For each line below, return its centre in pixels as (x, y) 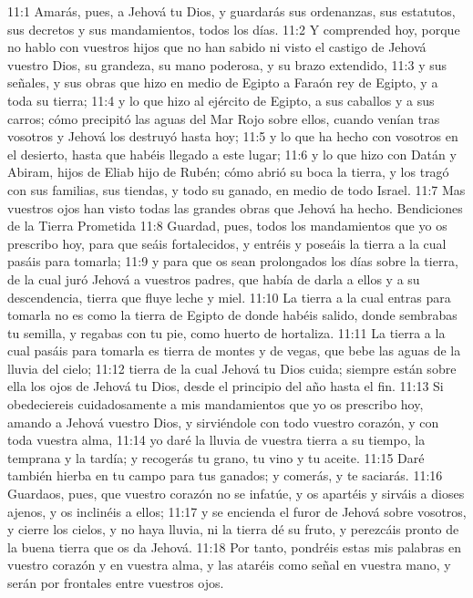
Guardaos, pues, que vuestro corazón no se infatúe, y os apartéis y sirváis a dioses (236, 494)
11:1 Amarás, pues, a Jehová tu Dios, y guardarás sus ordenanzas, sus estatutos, (231, 11)
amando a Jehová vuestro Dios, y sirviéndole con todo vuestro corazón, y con (223, 422)
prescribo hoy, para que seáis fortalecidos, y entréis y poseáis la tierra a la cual (227, 243)
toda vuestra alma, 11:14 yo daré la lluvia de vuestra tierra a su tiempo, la (216, 440)
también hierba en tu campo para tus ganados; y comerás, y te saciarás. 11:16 (225, 475)
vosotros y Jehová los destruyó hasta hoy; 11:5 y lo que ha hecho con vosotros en (233, 136)
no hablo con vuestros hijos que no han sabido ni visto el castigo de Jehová (217, 47)
